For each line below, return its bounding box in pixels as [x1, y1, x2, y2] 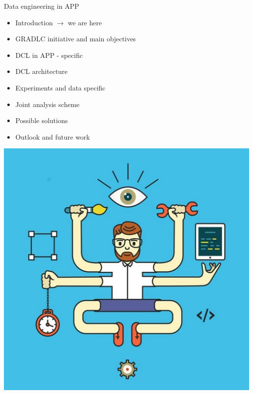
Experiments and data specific [15, 82, 106, 92]
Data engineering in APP [4, 1, 79, 11]
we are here [68, 17, 102, 27]
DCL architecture [15, 66, 68, 76]
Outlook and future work [15, 131, 90, 142]
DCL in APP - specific [15, 50, 83, 60]
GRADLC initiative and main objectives [15, 34, 136, 44]
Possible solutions [15, 115, 68, 125]
